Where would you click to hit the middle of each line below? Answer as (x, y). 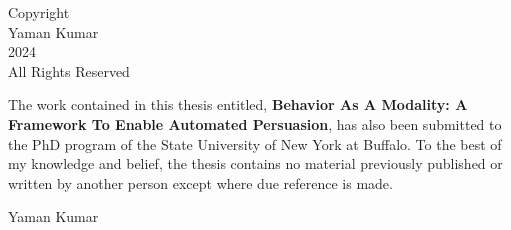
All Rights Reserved (69, 70)
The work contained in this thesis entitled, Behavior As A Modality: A (238, 104)
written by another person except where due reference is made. (200, 182)
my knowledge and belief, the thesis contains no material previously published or (255, 163)
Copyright (39, 12)
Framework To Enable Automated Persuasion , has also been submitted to (255, 123)
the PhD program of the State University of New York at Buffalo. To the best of (255, 143)
